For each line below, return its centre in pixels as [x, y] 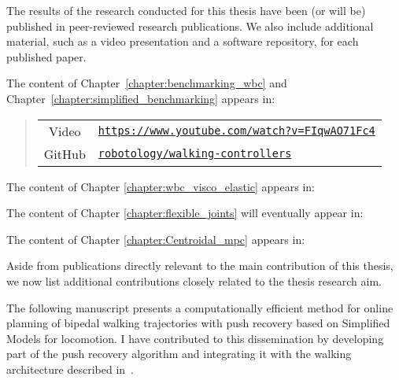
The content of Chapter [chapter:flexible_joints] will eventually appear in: [185, 213]
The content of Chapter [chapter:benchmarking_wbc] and [147, 83]
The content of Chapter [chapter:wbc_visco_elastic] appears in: [161, 186]
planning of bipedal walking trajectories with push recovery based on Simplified [198, 323]
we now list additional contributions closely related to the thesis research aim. [194, 280]
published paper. [46, 56]
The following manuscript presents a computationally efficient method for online [200, 307]
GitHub [65, 153]
